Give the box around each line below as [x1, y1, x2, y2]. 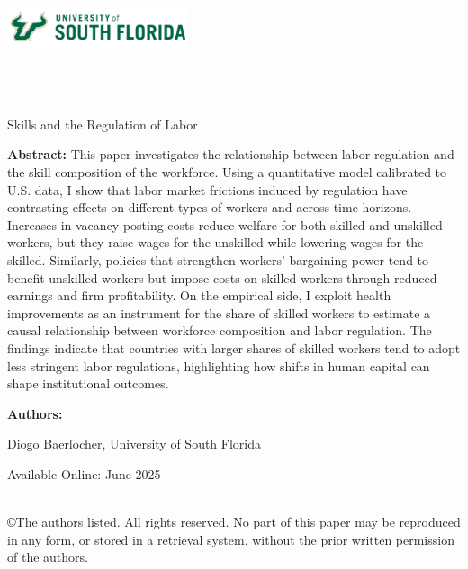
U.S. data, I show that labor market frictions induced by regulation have [7, 180, 408, 199]
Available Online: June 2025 [7, 464, 161, 483]
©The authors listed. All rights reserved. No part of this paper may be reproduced [7, 512, 461, 531]
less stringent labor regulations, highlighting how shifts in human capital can [7, 356, 430, 375]
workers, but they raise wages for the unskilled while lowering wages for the [7, 233, 424, 252]
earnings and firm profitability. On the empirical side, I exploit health [7, 286, 391, 305]
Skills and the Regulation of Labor [7, 114, 198, 133]
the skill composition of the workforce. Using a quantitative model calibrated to [7, 163, 447, 182]
